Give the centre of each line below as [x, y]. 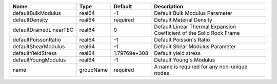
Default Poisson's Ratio [182, 40]
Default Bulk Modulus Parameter [193, 13]
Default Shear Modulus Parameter [195, 46]
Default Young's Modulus [185, 60]
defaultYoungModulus [39, 60]
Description [169, 6]
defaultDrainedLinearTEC [43, 30]
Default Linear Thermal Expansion [195, 27]
